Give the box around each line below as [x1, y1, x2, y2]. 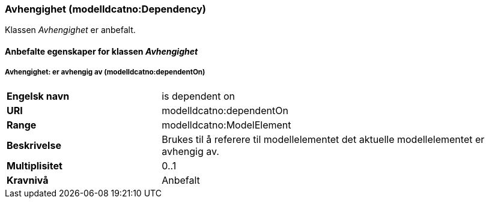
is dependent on [162, 89, 235, 102]
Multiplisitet [7, 159, 62, 172]
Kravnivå [7, 174, 49, 186]
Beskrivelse [7, 139, 61, 151]
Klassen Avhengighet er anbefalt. [5, 25, 136, 35]
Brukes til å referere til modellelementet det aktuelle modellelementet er [162, 133, 485, 145]
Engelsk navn [7, 89, 70, 102]
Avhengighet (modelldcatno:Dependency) [5, 3, 206, 15]
